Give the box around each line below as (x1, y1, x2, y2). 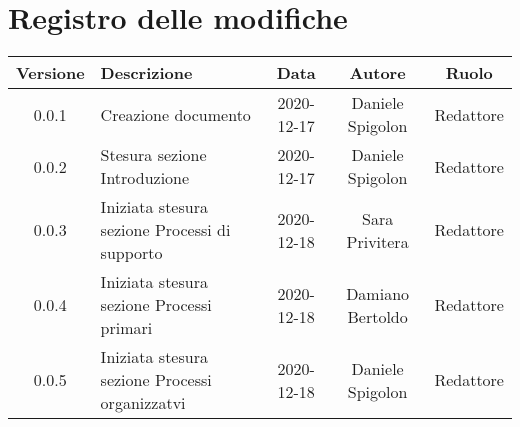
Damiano (346, 281, 410, 305)
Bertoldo (347, 304, 408, 328)
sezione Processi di (100, 218, 231, 242)
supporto (100, 241, 163, 265)
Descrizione (100, 61, 193, 85)
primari (100, 316, 153, 340)
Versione (16, 61, 85, 85)
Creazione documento (100, 102, 251, 126)
